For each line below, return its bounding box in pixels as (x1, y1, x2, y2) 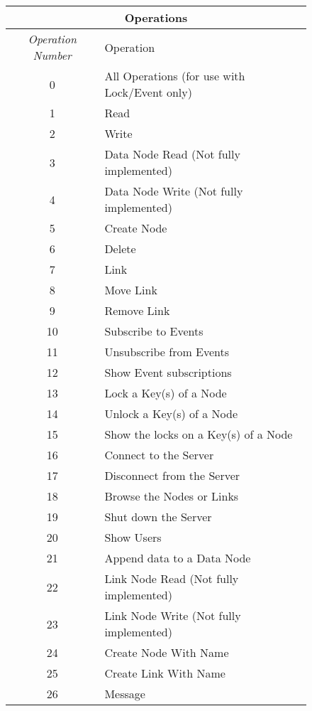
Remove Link (104, 302, 170, 319)
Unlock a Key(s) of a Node (104, 405, 238, 422)
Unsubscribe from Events (104, 343, 230, 360)
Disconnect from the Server (104, 467, 240, 483)
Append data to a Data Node (104, 550, 251, 566)
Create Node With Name (104, 644, 229, 661)
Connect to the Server (104, 447, 214, 463)
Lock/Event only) (104, 84, 192, 100)
